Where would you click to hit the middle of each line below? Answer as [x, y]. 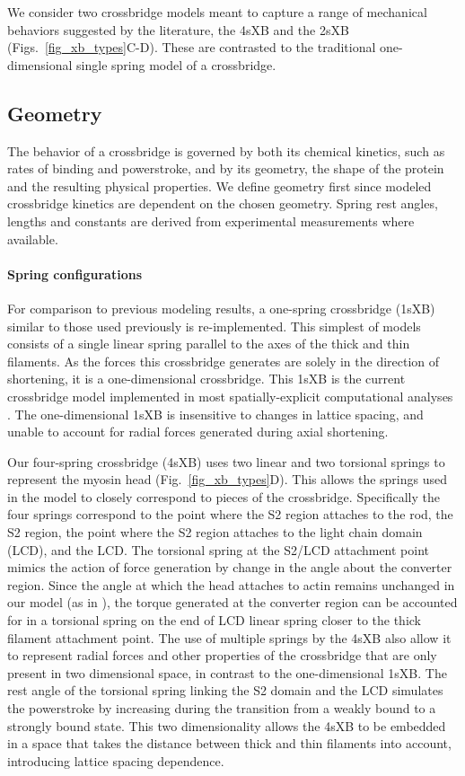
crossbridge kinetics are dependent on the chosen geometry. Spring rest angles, [223, 203]
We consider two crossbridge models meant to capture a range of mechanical [217, 12]
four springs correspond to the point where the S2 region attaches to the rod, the [230, 514]
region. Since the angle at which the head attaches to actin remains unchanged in [231, 584]
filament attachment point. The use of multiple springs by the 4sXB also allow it [229, 637]
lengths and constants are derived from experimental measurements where [211, 220]
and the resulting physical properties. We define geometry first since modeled [219, 185]
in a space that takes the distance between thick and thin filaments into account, [229, 743]
